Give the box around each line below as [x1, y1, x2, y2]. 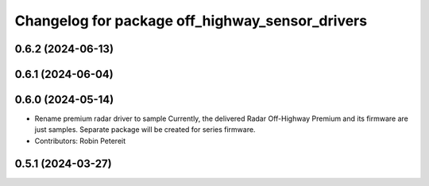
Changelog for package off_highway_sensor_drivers [14, 12, 368, 29]
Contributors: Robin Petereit [34, 136, 126, 145]
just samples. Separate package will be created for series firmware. [34, 125, 256, 134]
